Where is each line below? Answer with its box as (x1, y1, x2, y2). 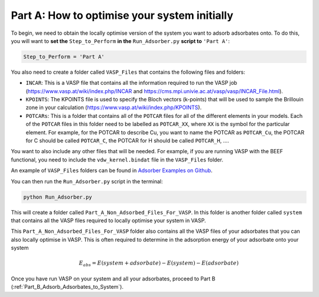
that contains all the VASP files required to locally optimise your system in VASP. (11, 217, 206, 224)
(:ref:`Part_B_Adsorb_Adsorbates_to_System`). (11, 283, 124, 291)
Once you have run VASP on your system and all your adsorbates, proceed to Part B (11, 275, 216, 282)
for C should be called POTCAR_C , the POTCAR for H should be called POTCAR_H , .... (25, 137, 230, 144)
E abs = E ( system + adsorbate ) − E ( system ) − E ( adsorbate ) (79, 260, 239, 268)
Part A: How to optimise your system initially (11, 9, 233, 22)
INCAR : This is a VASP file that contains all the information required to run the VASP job (25, 80, 237, 87)
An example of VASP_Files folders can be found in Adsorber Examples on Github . (11, 167, 213, 174)
